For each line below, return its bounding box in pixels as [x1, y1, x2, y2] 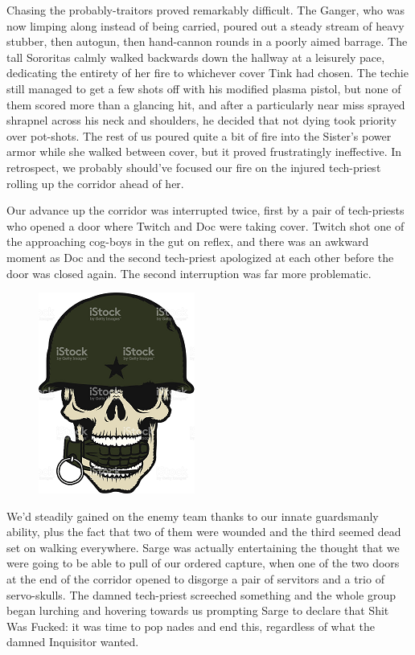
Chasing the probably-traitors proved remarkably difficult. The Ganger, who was [6, 2, 405, 18]
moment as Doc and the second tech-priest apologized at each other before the [6, 248, 394, 265]
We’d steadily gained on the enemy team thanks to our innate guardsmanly [6, 507, 379, 524]
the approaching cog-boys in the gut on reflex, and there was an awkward [6, 233, 369, 250]
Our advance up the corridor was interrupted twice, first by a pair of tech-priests [6, 202, 405, 219]
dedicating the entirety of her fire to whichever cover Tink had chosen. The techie [6, 64, 409, 81]
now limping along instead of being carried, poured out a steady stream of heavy [6, 17, 405, 34]
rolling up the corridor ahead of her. [6, 174, 184, 191]
